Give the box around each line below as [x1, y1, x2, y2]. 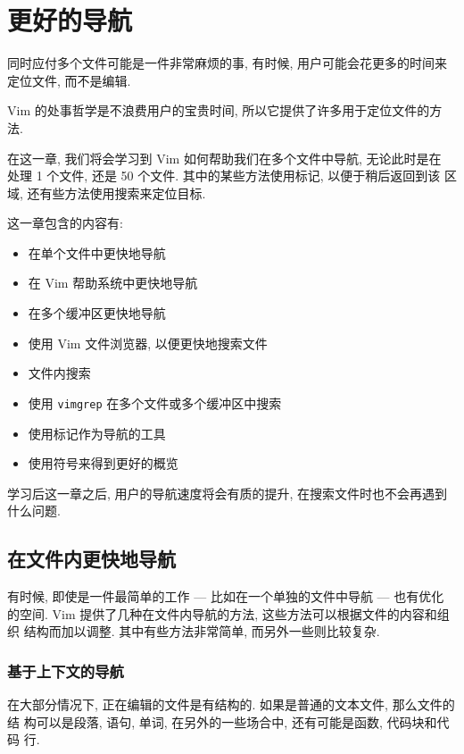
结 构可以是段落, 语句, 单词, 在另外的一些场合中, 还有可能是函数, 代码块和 [7, 712, 437, 731]
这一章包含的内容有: [7, 214, 123, 232]
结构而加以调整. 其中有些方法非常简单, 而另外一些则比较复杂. [23, 622, 380, 641]
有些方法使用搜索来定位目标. [39, 183, 206, 202]
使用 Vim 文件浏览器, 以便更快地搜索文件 [28, 333, 268, 352]
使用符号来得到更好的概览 [28, 454, 178, 473]
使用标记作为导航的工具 [28, 423, 166, 442]
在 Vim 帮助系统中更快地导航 [28, 273, 198, 292]
